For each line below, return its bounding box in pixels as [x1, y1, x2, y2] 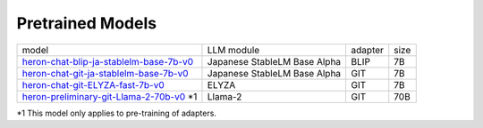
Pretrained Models [16, 13, 157, 33]
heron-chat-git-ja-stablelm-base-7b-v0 [21, 67, 189, 79]
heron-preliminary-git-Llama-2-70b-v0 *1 [21, 90, 198, 102]
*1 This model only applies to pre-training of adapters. [16, 108, 216, 118]
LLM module [207, 44, 260, 56]
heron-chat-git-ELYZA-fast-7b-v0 [21, 78, 165, 91]
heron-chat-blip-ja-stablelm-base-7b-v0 [21, 55, 194, 68]
